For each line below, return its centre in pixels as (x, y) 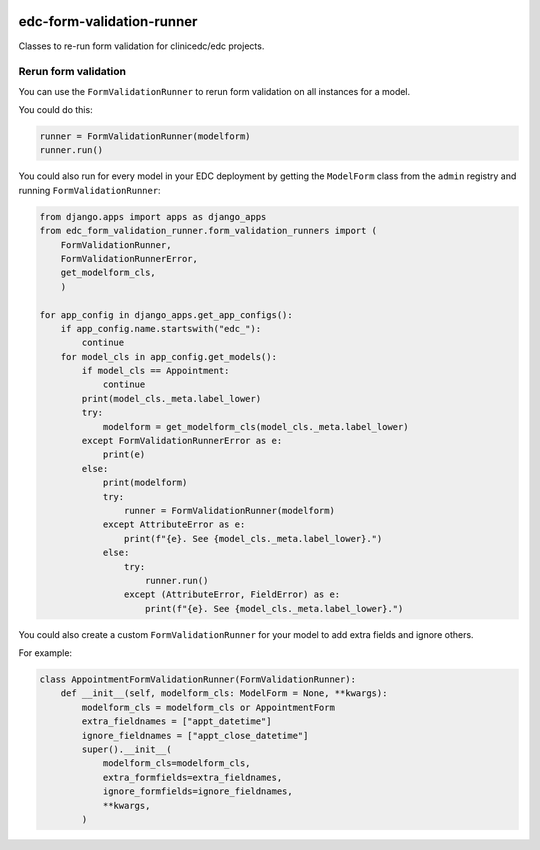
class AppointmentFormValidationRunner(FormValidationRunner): (198, 679)
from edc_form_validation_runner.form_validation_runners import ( (208, 231)
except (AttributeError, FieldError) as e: (232, 594)
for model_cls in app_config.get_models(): (168, 356)
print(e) (124, 454)
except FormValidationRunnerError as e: (182, 441)
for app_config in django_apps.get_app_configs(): (166, 314)
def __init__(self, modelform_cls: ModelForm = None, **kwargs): (224, 693)
